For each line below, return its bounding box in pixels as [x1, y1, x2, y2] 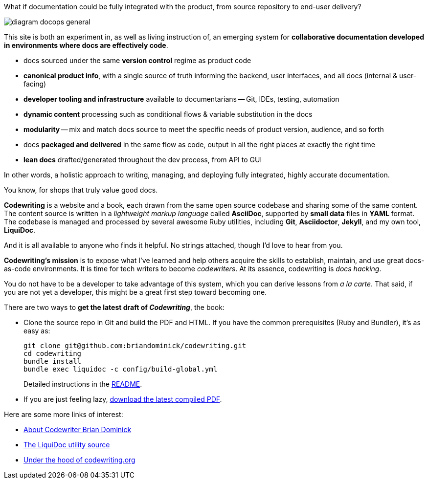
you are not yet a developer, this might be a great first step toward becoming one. [4, 288, 267, 296]
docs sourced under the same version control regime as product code [23, 56, 251, 65]
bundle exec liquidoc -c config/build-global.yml [23, 365, 218, 373]
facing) [23, 80, 46, 88]
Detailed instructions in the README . [23, 380, 142, 388]
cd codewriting [23, 350, 82, 357]
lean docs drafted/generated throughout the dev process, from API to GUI [23, 155, 262, 164]
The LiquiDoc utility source [23, 440, 110, 449]
